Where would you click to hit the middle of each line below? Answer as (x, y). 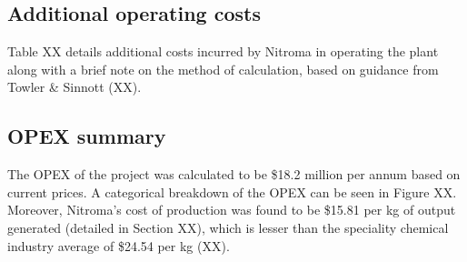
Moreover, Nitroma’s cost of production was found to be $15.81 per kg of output (232, 210)
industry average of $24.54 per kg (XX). (119, 245)
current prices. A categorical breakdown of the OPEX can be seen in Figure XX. (232, 191)
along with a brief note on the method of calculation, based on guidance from (223, 69)
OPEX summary (87, 136)
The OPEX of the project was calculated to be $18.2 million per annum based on (234, 174)
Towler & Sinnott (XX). (75, 87)
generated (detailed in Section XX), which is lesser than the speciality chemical (228, 227)
